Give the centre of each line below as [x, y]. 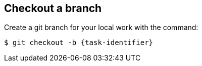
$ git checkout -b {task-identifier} [79, 43]
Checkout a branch [53, 8]
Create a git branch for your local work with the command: [101, 27]
